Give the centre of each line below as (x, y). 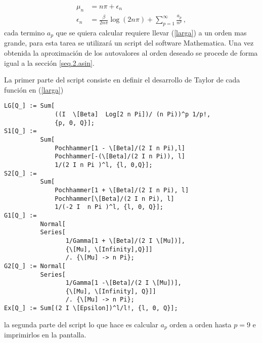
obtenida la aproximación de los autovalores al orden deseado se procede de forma (131, 53)
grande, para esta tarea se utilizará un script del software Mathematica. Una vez (129, 43)
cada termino (25, 32)
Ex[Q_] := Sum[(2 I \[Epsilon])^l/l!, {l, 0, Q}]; (91, 308)
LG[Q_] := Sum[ (30, 106)
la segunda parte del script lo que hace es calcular (81, 324)
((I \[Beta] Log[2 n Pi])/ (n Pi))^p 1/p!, (133, 115)
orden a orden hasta (201, 324)
